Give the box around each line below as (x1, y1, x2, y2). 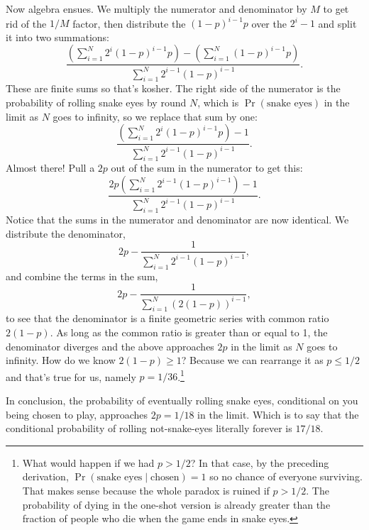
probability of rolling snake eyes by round (6, 95, 187, 110)
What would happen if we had (22, 455, 155, 470)
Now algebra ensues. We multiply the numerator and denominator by (6, 1, 307, 16)
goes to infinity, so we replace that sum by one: (53, 109, 258, 123)
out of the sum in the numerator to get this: (111, 160, 303, 175)
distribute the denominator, (6, 226, 126, 241)
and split (318, 16, 357, 31)
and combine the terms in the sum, (6, 268, 158, 283)
